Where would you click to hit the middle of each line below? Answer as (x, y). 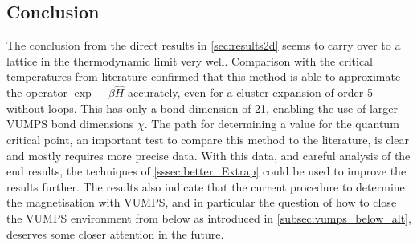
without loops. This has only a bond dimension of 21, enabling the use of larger (202, 108)
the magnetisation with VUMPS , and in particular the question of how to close (202, 202)
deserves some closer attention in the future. (115, 233)
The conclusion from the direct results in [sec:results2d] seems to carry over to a (204, 45)
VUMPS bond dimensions (70, 124)
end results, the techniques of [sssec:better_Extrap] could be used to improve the (206, 171)
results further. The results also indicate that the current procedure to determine (206, 186)
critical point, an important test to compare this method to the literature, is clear (208, 139)
